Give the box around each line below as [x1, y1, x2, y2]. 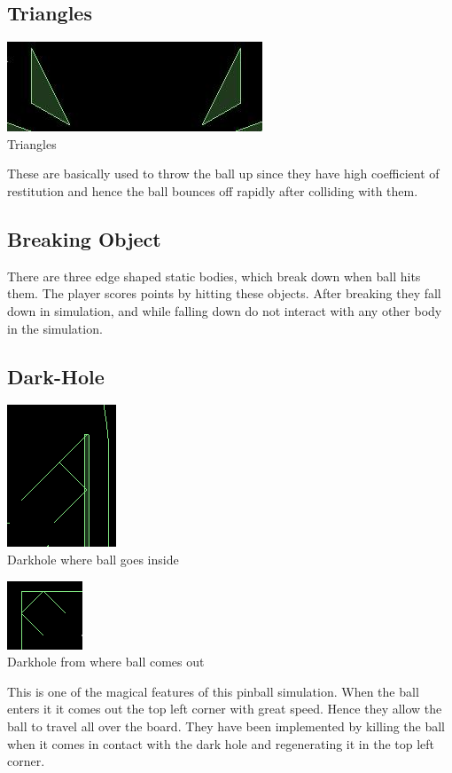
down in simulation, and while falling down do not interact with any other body [7, 301, 442, 319]
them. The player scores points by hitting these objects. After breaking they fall [7, 284, 441, 303]
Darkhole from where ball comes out [7, 652, 205, 671]
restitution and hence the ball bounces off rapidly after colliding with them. [7, 181, 418, 200]
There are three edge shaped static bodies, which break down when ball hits [7, 266, 421, 285]
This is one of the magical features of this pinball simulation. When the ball [7, 682, 419, 700]
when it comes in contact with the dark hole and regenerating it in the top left [7, 734, 435, 753]
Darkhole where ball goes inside [7, 549, 179, 568]
